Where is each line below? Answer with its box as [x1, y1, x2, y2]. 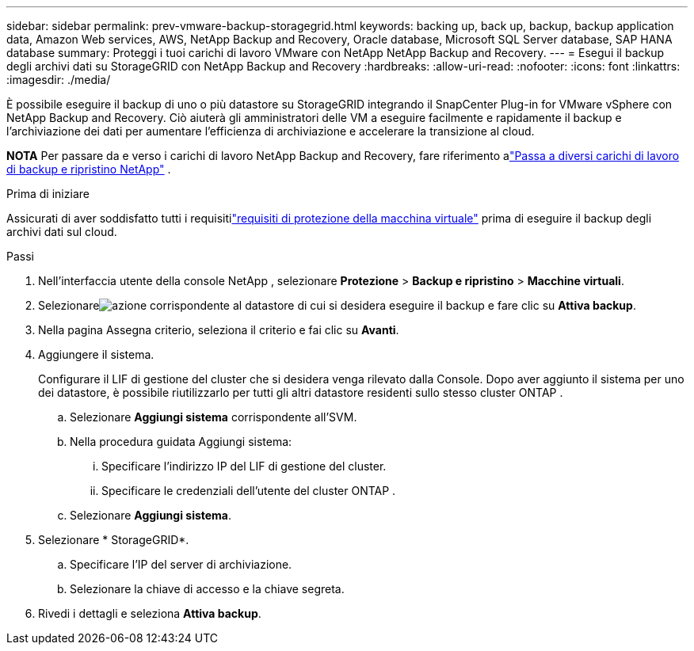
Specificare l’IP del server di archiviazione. [70, 558, 292, 571]
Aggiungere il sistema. [38, 348, 154, 361]
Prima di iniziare [6, 187, 90, 200]
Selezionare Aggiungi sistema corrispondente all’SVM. [70, 410, 357, 424]
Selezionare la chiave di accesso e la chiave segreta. [70, 582, 345, 596]
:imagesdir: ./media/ [6, 73, 111, 86]
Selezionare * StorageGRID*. [38, 533, 189, 546]
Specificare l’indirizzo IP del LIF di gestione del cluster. [101, 459, 387, 473]
